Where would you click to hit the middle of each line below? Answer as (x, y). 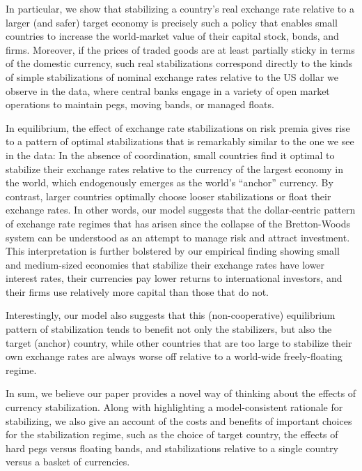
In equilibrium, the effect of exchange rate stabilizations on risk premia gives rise (178, 127)
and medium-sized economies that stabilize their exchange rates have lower (165, 264)
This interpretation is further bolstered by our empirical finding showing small (173, 251)
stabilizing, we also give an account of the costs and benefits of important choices (179, 420)
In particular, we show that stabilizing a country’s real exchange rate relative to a (180, 8)
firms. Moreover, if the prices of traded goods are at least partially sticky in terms (180, 49)
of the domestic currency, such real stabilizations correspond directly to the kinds (179, 63)
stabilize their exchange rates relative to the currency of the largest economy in (174, 169)
